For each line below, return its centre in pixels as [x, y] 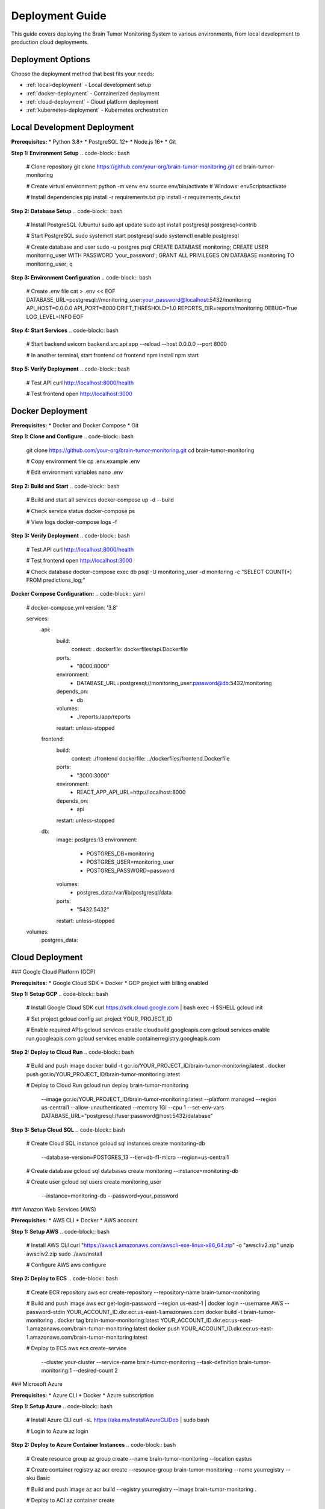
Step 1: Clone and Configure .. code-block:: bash [72, 436]
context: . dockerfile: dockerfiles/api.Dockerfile [130, 649]
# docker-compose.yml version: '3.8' [72, 607]
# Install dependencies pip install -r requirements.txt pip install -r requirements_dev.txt [133, 197]
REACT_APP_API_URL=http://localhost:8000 [131, 792]
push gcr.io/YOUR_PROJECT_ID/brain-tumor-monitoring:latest [103, 1074]
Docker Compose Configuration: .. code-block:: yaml [78, 594]
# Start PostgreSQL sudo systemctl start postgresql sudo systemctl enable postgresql [132, 236]
